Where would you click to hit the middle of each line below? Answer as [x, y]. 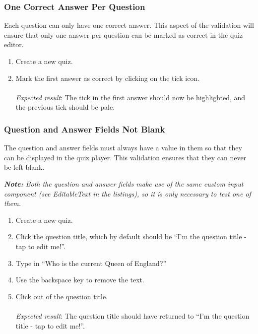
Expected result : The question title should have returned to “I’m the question [132, 315]
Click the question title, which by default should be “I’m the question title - [131, 236]
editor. [14, 44]
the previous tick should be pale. [65, 107]
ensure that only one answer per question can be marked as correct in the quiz [124, 34]
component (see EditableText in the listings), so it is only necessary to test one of [128, 193]
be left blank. [24, 167]
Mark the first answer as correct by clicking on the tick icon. [108, 78]
